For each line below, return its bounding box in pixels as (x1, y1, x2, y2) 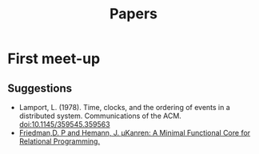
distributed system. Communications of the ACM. (18, 111, 181, 120)
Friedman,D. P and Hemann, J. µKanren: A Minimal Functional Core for (18, 128, 251, 137)
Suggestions (7, 81, 73, 95)
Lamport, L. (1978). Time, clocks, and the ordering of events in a (18, 103, 231, 112)
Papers (110, 5, 157, 23)
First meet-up (7, 49, 101, 68)
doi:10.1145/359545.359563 (18, 120, 110, 128)
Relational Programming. (18, 136, 101, 146)
